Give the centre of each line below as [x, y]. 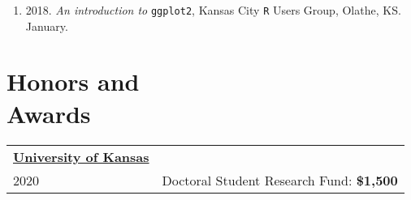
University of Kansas [81, 156]
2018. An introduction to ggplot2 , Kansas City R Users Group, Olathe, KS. [213, 10]
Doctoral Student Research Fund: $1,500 [280, 180]
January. [47, 26]
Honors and [73, 81]
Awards [49, 113]
